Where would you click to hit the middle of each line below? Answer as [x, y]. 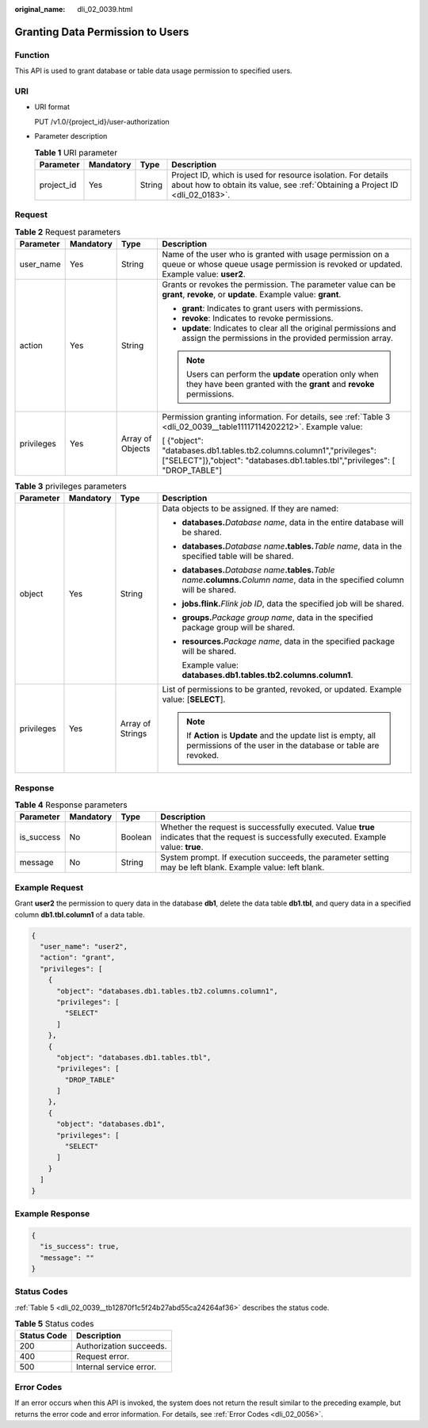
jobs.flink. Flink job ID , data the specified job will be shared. [293, 604]
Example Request [49, 887]
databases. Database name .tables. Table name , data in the [292, 546]
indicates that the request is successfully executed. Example [273, 837]
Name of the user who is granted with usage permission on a [276, 254]
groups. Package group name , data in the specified [277, 618]
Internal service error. [116, 1367]
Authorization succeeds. [121, 1346]
